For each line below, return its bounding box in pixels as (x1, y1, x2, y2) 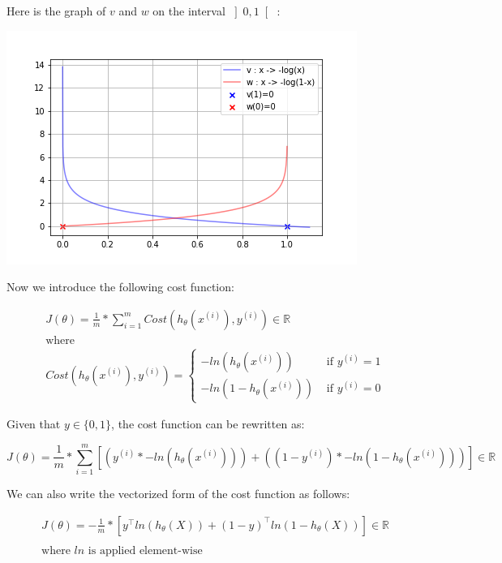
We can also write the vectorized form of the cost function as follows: (6, 485, 350, 502)
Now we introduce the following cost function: (6, 278, 234, 295)
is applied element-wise (88, 544, 203, 557)
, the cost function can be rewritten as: (111, 415, 305, 432)
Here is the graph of (6, 2, 106, 19)
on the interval (152, 2, 225, 19)
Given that (6, 415, 61, 432)
